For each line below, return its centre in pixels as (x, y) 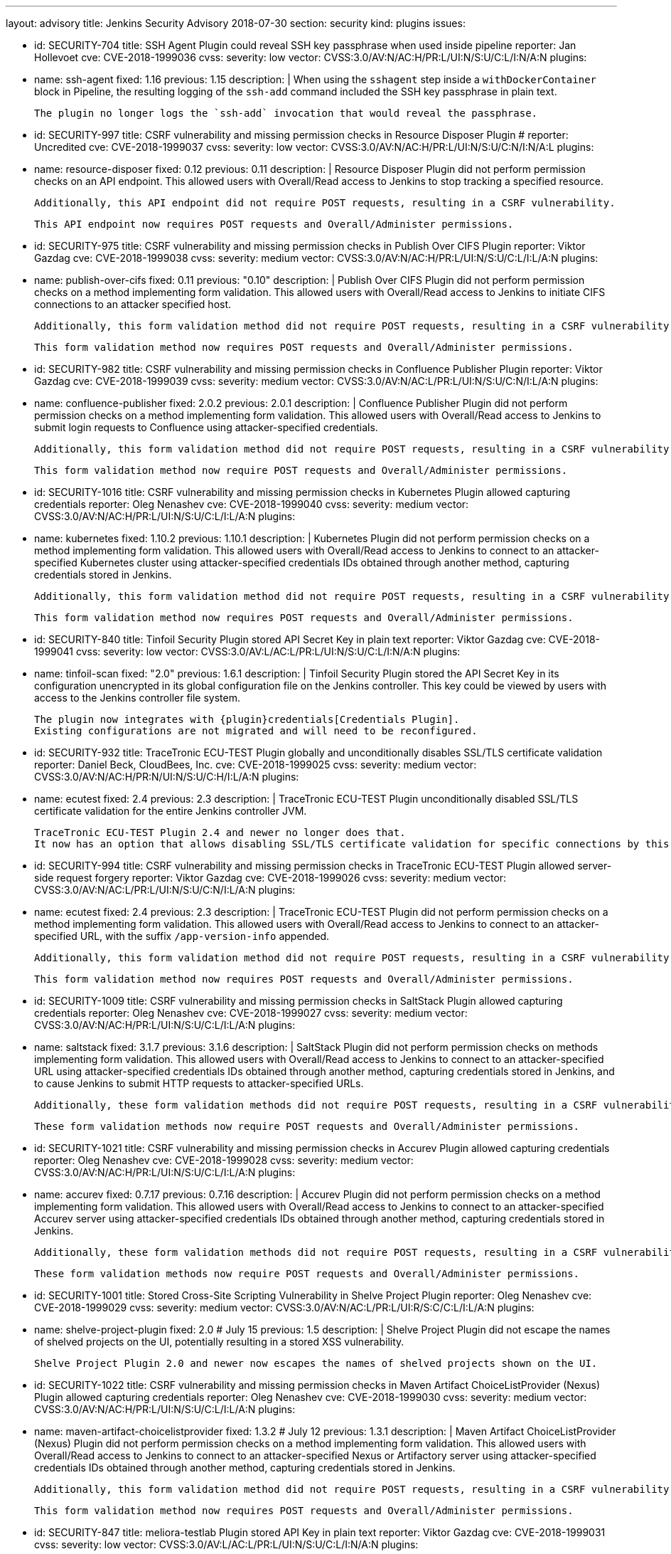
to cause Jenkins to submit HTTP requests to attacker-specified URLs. (199, 1083)
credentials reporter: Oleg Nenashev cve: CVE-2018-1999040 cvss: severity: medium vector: (252, 504)
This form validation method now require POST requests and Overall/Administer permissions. (301, 470)
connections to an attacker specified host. (133, 304)
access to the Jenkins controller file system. (138, 698)
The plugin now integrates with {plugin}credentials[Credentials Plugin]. (247, 719)
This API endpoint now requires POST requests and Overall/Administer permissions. (274, 224)
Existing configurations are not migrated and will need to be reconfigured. (256, 731)
